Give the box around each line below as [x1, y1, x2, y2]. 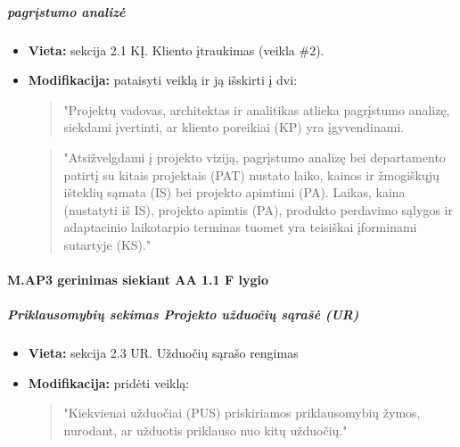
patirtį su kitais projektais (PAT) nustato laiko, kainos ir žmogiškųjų [63, 165, 439, 184]
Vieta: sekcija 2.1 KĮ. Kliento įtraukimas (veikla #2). [28, 40, 324, 59]
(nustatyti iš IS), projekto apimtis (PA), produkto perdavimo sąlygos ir [63, 200, 453, 219]
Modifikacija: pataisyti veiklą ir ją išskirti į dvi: [28, 70, 298, 89]
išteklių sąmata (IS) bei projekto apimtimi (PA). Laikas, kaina [63, 183, 406, 202]
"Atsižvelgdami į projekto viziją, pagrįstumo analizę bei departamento [63, 147, 446, 166]
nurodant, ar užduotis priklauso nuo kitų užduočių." [63, 421, 348, 440]
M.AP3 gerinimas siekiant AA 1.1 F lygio [7, 270, 268, 289]
